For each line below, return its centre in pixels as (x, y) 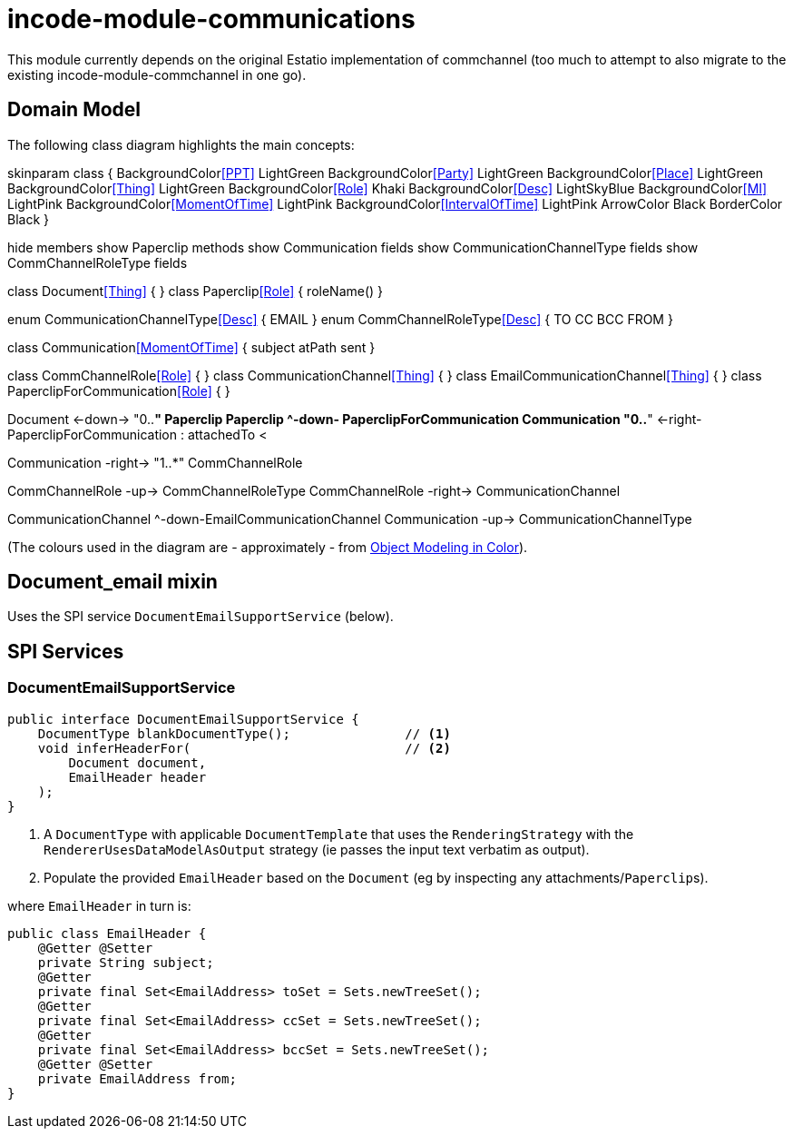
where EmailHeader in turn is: (99, 905)
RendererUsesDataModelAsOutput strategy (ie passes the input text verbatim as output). (317, 849)
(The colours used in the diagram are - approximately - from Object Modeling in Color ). (268, 547)
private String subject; (126, 962)
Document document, (137, 762)
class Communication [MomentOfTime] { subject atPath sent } (191, 347)
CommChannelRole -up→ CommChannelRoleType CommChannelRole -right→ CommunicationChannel (314, 490)
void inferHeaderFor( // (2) (244, 748)
